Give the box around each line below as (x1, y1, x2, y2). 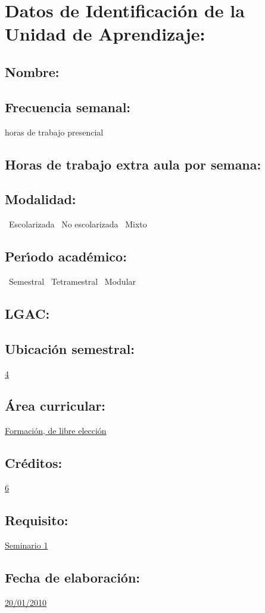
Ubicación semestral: (5, 339, 135, 358)
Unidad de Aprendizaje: (5, 21, 205, 46)
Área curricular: (5, 396, 106, 415)
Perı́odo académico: (5, 247, 127, 266)
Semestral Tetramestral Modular (8, 275, 136, 287)
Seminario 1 (5, 538, 48, 551)
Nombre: (5, 62, 60, 81)
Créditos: (5, 454, 63, 472)
